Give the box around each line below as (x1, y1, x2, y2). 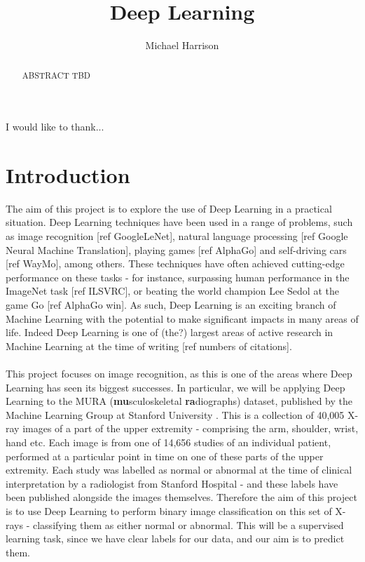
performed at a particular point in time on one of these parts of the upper (6, 448, 324, 463)
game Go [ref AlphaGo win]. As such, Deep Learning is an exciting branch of (6, 297, 336, 312)
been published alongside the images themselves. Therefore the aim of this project (6, 490, 357, 504)
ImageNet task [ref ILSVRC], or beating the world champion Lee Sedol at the (6, 283, 339, 298)
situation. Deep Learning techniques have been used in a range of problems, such (6, 215, 353, 229)
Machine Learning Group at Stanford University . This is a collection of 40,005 (6, 407, 345, 422)
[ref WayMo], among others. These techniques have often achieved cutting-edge (6, 256, 345, 271)
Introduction (6, 160, 130, 189)
